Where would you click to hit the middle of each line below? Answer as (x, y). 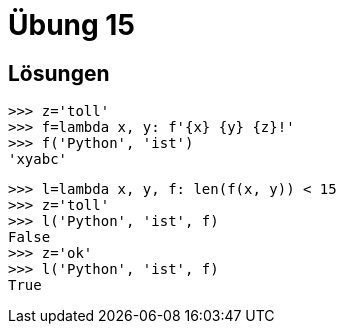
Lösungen (59, 73)
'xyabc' (38, 159)
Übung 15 (71, 25)
